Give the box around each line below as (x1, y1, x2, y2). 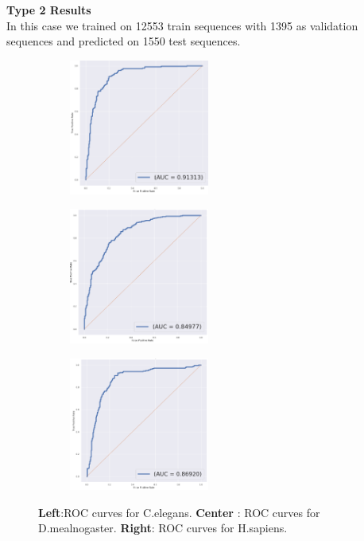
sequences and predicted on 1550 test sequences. (6, 33, 241, 49)
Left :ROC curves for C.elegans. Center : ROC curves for (38, 504, 320, 520)
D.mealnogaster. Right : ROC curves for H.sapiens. (38, 519, 288, 536)
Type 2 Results (6, 2, 91, 18)
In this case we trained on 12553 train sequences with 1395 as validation (6, 17, 358, 33)
